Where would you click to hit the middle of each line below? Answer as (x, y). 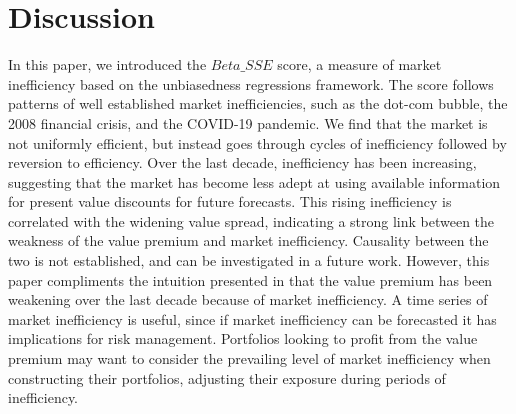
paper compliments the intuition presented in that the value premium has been (250, 279)
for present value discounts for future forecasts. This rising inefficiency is (230, 201)
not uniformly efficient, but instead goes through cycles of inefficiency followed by (257, 142)
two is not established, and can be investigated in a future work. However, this (249, 260)
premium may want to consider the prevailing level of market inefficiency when (249, 358)
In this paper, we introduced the (107, 64)
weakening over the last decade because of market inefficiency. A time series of (248, 299)
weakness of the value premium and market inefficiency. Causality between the (248, 240)
